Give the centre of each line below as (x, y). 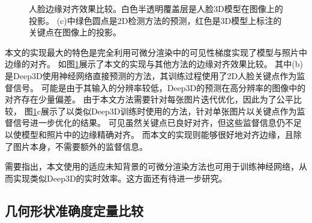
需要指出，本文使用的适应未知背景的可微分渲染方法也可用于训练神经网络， (152, 166)
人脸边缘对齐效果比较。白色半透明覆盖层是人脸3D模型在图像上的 (156, 8)
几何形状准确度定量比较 (74, 210)
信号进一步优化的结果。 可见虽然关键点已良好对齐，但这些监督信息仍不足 (157, 123)
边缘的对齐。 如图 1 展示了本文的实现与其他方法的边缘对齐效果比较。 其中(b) (154, 64)
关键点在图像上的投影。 (75, 32)
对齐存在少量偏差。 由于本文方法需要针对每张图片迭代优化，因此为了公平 (149, 99)
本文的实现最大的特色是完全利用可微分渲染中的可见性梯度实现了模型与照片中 (156, 52)
